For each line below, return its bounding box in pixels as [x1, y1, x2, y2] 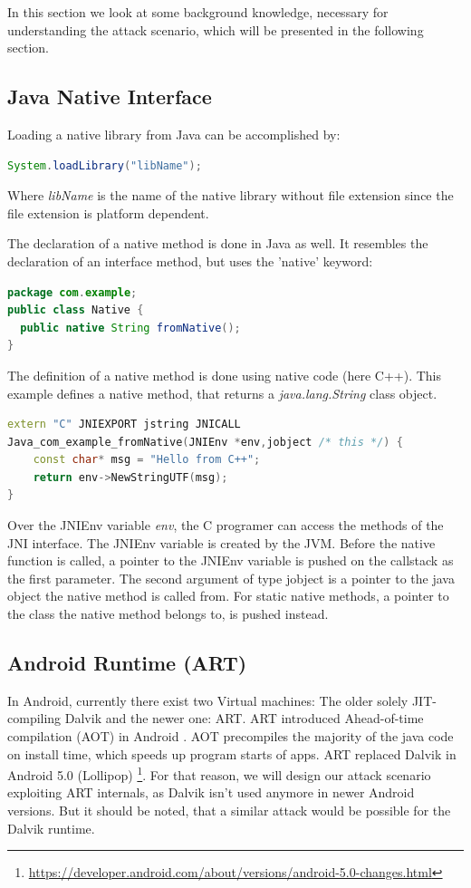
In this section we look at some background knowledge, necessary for [7, 3, 389, 21]
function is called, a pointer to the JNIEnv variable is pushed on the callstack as [7, 551, 454, 570]
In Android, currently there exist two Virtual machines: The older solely [7, 690, 409, 709]
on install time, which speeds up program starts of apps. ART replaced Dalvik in [7, 744, 457, 763]
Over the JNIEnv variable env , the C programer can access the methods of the [7, 516, 444, 535]
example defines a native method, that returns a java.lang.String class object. [7, 383, 437, 402]
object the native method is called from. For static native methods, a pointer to [7, 586, 449, 605]
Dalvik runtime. [7, 818, 95, 837]
